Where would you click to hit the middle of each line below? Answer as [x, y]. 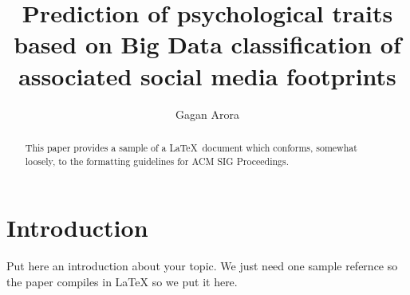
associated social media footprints [207, 75]
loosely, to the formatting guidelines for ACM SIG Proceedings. [157, 161]
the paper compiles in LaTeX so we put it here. [122, 281]
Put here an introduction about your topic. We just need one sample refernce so [202, 266]
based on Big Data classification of [207, 44]
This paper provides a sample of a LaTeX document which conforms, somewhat [191, 147]
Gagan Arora [207, 114]
